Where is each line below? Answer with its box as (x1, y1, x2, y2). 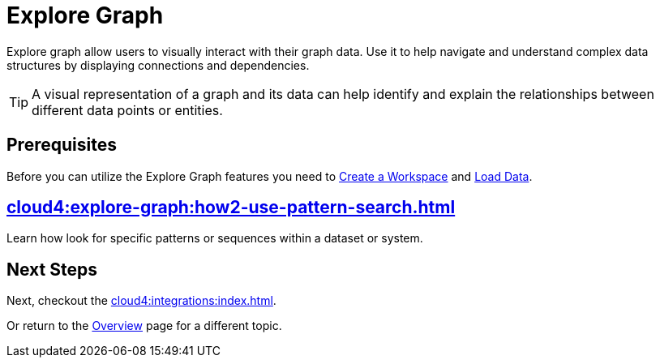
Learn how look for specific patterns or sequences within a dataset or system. (6, 231, 423, 246)
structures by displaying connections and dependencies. (6, 58, 310, 72)
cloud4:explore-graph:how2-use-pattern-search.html (6, 197, 456, 218)
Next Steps (6, 259, 97, 280)
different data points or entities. (32, 101, 223, 118)
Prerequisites (6, 135, 117, 156)
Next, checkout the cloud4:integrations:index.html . (6, 293, 276, 308)
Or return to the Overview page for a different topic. (6, 319, 282, 333)
